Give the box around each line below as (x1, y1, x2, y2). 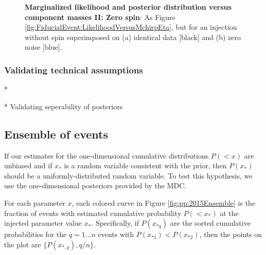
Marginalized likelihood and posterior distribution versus (25, 2, 232, 12)
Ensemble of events (4, 126, 108, 142)
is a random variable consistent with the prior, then (64, 160, 227, 171)
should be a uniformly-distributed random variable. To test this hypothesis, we (4, 170, 253, 181)
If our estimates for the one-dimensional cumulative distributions (4, 150, 209, 161)
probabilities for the (4, 229, 67, 240)
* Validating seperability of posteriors (4, 101, 123, 111)
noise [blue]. (25, 42, 62, 52)
